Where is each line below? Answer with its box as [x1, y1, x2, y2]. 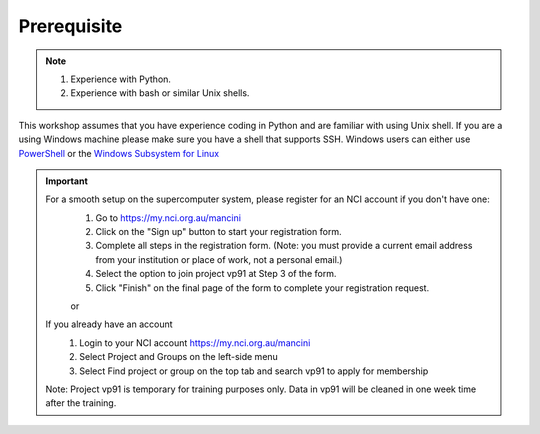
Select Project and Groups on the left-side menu [79, 351, 279, 363]
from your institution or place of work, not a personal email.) [95, 253, 343, 265]
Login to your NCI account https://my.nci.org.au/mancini [79, 336, 311, 349]
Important [45, 175, 89, 187]
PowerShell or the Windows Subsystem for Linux [18, 147, 220, 159]
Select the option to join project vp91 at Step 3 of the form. [95, 268, 337, 280]
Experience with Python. [70, 73, 172, 85]
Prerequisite [18, 15, 123, 37]
